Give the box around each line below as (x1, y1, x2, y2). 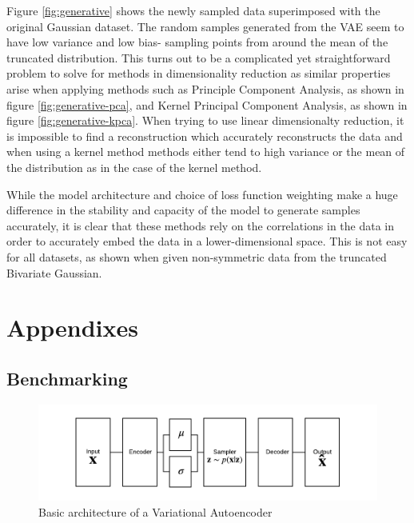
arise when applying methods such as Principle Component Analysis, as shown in (6, 80, 404, 97)
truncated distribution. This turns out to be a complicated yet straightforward (6, 49, 391, 66)
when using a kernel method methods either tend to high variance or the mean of (6, 143, 405, 160)
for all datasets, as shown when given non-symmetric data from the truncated (6, 248, 387, 265)
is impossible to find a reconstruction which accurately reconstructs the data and (6, 127, 403, 144)
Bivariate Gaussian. (6, 264, 102, 281)
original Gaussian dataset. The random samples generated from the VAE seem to (6, 18, 404, 34)
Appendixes (6, 311, 138, 344)
